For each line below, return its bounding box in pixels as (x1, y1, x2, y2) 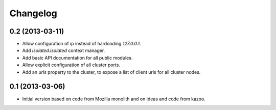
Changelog (9, 8, 57, 19)
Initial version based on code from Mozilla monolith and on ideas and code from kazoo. (22, 96, 205, 102)
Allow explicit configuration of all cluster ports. (22, 62, 120, 68)
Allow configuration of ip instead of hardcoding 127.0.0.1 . (22, 41, 142, 47)
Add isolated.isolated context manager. (22, 47, 105, 53)
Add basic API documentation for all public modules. (22, 54, 133, 61)
